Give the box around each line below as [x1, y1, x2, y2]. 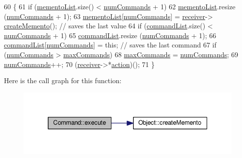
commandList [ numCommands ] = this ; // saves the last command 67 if [4, 40, 216, 50]
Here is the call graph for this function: [4, 75, 122, 86]
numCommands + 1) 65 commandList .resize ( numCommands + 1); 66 [4, 30, 216, 40]
